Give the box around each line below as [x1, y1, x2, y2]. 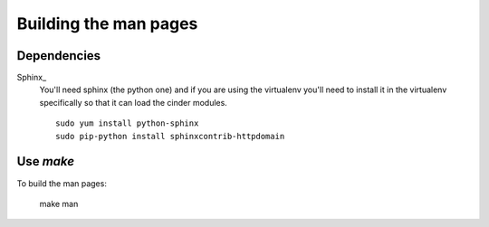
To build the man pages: [16, 177, 108, 189]
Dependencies [16, 48, 101, 63]
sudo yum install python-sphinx [55, 118, 199, 128]
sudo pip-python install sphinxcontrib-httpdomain [55, 131, 285, 141]
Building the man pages [16, 14, 198, 33]
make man [39, 198, 79, 209]
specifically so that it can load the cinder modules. [39, 97, 228, 108]
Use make [16, 154, 75, 169]
